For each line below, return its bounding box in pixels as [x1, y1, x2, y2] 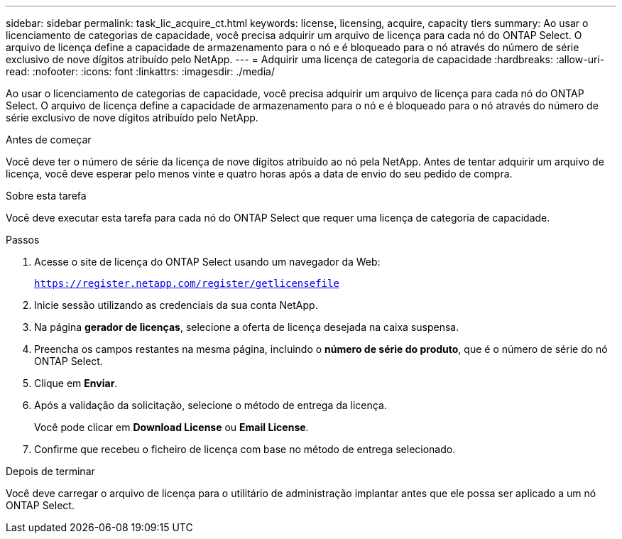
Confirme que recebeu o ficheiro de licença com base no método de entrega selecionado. [34, 443, 456, 455]
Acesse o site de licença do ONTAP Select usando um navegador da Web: [34, 256, 381, 268]
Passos [6, 234, 40, 246]
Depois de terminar [6, 465, 95, 477]
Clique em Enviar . [34, 377, 118, 389]
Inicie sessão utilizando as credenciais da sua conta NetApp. [34, 299, 318, 311]
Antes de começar [6, 134, 92, 146]
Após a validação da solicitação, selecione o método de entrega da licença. [34, 399, 387, 411]
